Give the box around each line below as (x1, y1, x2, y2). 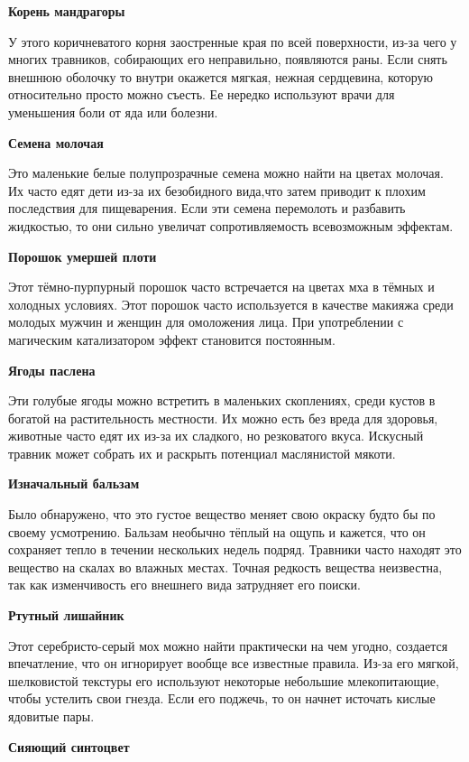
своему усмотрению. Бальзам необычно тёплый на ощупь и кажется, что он (8, 522, 426, 541)
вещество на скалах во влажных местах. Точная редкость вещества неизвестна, (8, 557, 443, 576)
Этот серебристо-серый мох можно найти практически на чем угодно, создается (8, 636, 448, 655)
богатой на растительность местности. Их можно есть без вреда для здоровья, (8, 408, 438, 427)
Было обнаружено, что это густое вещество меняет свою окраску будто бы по (8, 505, 436, 524)
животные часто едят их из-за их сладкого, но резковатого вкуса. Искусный (8, 426, 424, 445)
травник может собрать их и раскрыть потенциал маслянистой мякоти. (8, 443, 396, 462)
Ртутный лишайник (8, 606, 124, 625)
